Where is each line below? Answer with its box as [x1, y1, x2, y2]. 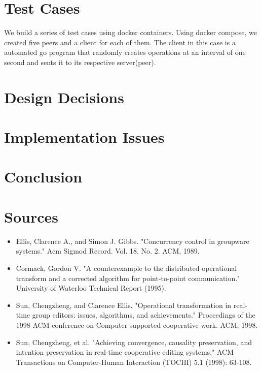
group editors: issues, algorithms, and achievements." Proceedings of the [32, 310, 255, 320]
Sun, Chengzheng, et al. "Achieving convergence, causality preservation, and [16, 336, 252, 347]
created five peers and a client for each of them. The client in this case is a [4, 37, 236, 47]
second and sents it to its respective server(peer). [4, 56, 156, 67]
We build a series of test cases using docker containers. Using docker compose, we [4, 27, 257, 38]
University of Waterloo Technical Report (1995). [16, 283, 166, 293]
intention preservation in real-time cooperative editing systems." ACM [16, 347, 234, 357]
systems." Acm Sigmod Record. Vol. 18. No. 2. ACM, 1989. [16, 245, 200, 256]
